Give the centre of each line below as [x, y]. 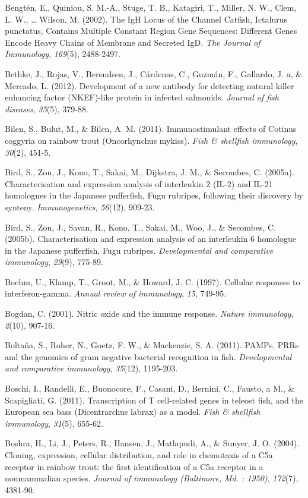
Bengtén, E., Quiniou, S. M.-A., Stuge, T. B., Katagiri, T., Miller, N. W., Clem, [151, 7]
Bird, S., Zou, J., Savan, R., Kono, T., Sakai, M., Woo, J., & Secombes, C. [141, 227]
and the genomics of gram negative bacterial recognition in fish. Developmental [148, 356]
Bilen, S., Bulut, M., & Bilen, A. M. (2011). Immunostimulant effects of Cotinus [151, 129]
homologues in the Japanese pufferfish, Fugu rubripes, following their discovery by [154, 195]
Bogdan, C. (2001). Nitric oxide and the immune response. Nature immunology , [149, 313]
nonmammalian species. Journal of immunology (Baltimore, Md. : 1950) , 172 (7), [152, 478]
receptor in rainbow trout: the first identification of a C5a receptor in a [134, 466]
